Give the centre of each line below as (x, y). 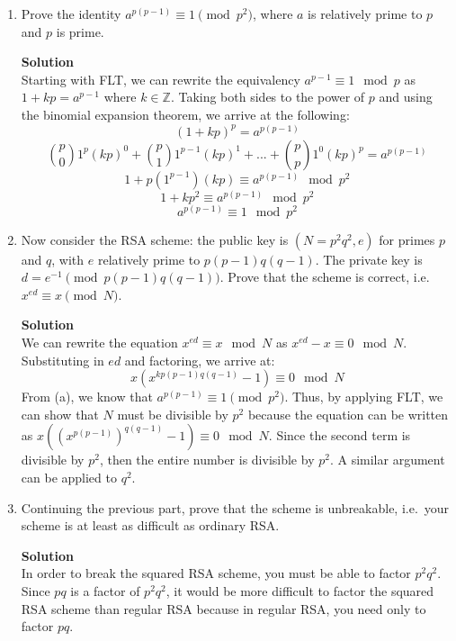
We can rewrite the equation (99, 342)
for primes (407, 239)
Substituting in (63, 360)
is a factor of (105, 590)
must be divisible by (173, 414)
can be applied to (69, 477)
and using (406, 97)
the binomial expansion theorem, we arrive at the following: (185, 114)
